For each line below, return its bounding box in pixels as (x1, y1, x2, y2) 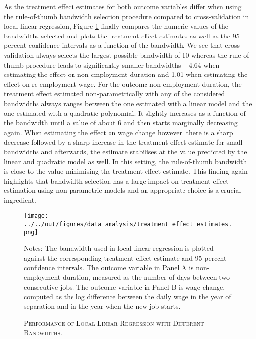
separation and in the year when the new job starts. (24, 301, 181, 311)
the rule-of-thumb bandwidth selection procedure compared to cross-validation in (4, 11, 249, 21)
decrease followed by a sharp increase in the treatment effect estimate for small (4, 137, 243, 147)
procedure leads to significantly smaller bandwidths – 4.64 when (26, 59, 219, 70)
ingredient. (4, 194, 37, 205)
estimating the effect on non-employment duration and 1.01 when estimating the (4, 69, 248, 79)
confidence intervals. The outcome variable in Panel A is (24, 262, 194, 272)
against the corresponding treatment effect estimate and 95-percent (24, 253, 227, 263)
